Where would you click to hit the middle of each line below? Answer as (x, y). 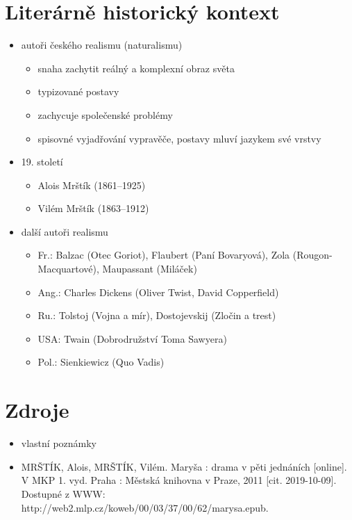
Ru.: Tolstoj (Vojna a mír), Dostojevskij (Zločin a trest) (157, 315)
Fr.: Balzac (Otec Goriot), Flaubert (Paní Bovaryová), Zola (164, 255)
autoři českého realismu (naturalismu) (102, 45)
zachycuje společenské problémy (105, 114)
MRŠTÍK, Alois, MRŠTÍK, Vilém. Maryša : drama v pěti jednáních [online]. (184, 466)
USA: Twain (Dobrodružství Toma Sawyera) (132, 338)
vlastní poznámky (59, 443)
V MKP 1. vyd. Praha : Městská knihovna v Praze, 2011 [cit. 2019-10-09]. (179, 480)
